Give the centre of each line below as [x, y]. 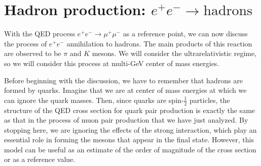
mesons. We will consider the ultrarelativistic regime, [174, 53]
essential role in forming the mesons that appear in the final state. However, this [129, 140]
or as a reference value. [40, 159]
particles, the [210, 100]
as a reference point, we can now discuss [185, 34]
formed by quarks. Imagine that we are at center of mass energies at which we [125, 90]
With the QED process [40, 34]
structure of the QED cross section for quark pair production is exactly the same [130, 110]
